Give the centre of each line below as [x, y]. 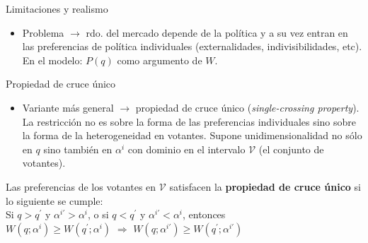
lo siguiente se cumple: [54, 200]
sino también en [78, 149]
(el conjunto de [291, 149]
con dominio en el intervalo [186, 149]
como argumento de [160, 60]
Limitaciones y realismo [57, 8]
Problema [43, 32]
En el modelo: [52, 60]
